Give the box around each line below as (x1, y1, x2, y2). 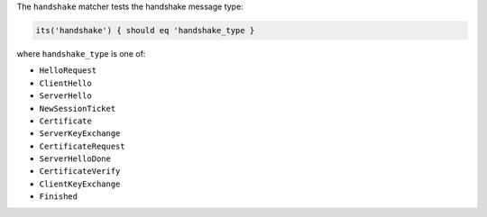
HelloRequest (39, 66, 97, 76)
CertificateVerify (39, 167, 121, 176)
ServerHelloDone (39, 154, 112, 164)
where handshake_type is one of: (16, 48, 146, 59)
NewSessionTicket (39, 104, 116, 113)
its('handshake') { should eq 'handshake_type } (35, 25, 255, 35)
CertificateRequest (39, 140, 125, 151)
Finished (39, 192, 78, 202)
